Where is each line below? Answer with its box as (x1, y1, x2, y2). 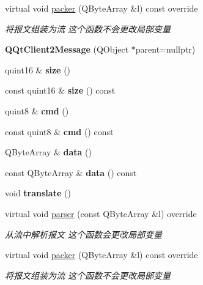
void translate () (5, 187, 71, 199)
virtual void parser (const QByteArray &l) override (5, 207, 197, 220)
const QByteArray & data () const (5, 166, 137, 179)
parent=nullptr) (135, 43, 196, 56)
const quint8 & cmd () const (5, 125, 114, 138)
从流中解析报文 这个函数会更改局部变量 (5, 228, 163, 240)
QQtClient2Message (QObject (5, 43, 129, 56)
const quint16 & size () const (5, 84, 116, 97)
